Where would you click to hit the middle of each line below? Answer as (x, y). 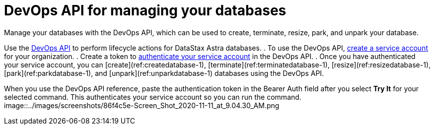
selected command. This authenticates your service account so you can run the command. (153, 97)
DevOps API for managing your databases (145, 10)
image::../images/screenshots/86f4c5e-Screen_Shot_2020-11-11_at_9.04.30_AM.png (142, 105)
